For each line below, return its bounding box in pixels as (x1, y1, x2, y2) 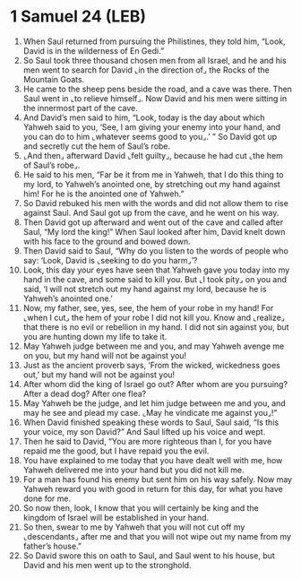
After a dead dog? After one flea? (22, 388, 147, 399)
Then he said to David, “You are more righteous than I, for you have (22, 436, 272, 446)
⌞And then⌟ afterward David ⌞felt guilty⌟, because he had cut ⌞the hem (22, 150, 283, 160)
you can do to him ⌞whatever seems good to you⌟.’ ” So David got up (22, 131, 278, 142)
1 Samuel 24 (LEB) (10, 6, 147, 27)
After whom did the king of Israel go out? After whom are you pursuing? (22, 378, 288, 389)
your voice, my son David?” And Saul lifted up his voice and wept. (22, 426, 266, 436)
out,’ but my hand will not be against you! (22, 369, 176, 380)
